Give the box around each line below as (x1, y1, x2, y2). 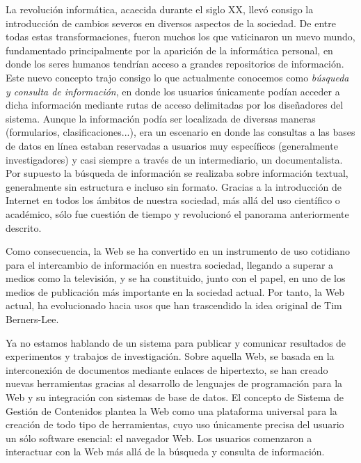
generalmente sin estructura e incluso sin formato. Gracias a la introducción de (6, 179, 342, 194)
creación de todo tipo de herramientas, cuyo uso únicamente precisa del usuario (6, 417, 344, 432)
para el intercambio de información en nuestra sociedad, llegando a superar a (6, 257, 334, 272)
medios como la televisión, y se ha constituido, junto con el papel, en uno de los (6, 271, 346, 285)
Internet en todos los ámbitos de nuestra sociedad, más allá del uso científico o (6, 193, 340, 207)
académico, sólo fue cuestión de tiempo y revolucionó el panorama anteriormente (6, 206, 349, 221)
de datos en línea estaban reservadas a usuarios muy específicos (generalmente (6, 138, 338, 152)
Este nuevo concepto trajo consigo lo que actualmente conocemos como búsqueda (6, 70, 349, 84)
